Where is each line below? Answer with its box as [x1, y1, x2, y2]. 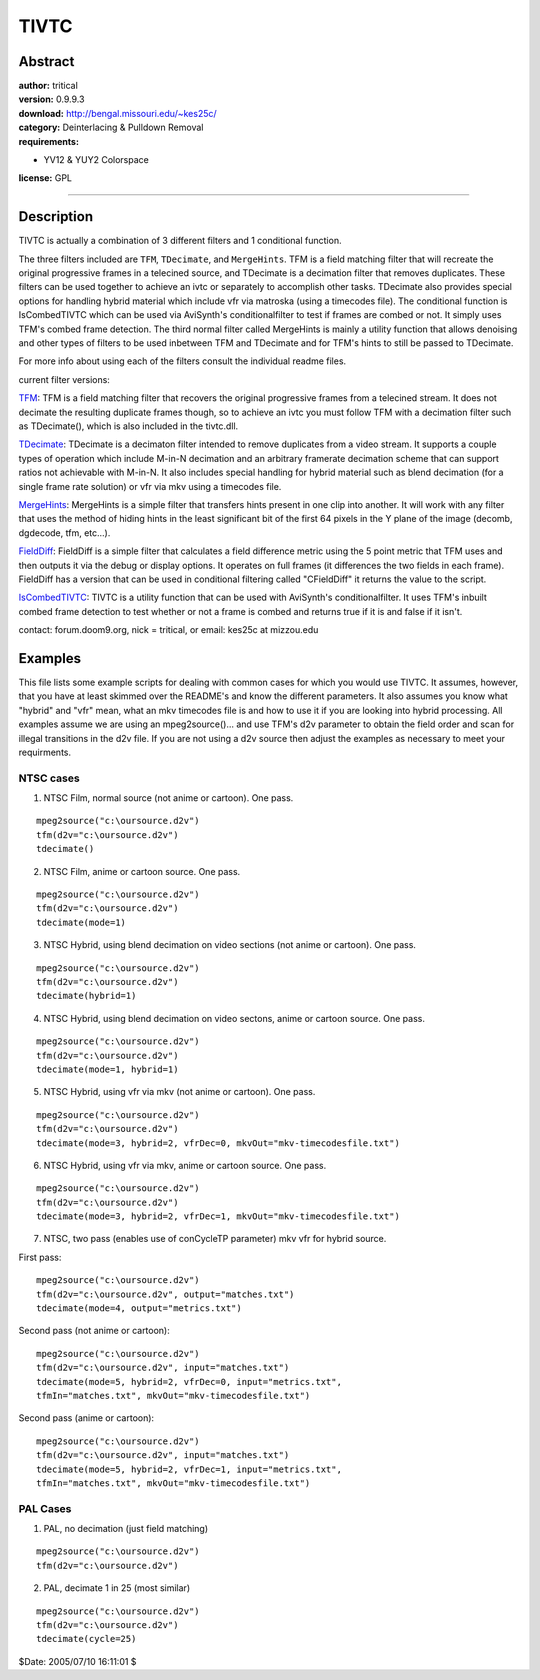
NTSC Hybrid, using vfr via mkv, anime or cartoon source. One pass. [43, 1159, 327, 1171]
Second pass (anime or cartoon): [18, 1412, 155, 1424]
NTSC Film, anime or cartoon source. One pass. [43, 865, 241, 877]
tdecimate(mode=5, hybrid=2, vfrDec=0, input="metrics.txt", [36, 1376, 342, 1387]
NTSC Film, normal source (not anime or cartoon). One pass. [43, 792, 294, 804]
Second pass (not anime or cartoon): [18, 1325, 170, 1337]
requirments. [18, 746, 72, 758]
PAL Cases [18, 1501, 72, 1515]
